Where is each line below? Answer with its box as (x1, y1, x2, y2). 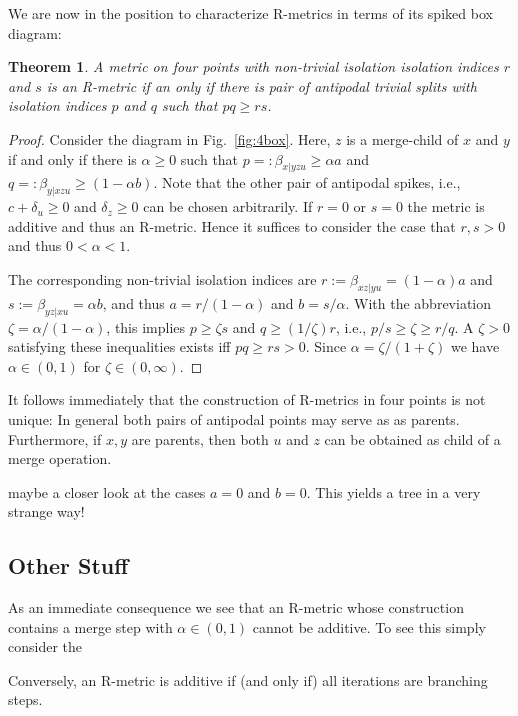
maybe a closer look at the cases (8, 481, 206, 502)
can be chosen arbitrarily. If (143, 196, 313, 217)
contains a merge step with (8, 616, 173, 637)
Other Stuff (8, 550, 129, 581)
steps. (8, 689, 43, 710)
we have (450, 336, 500, 357)
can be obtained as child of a (324, 428, 501, 449)
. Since (305, 336, 347, 357)
